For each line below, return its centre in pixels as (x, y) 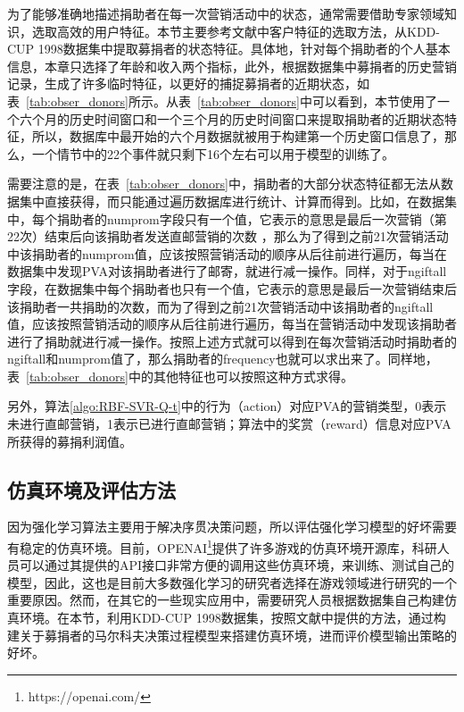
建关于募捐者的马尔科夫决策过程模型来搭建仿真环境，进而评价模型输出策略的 (232, 635)
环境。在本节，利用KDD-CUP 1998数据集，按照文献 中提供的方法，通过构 (232, 618)
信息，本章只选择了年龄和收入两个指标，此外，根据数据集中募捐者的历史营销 (232, 66)
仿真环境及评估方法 (91, 489)
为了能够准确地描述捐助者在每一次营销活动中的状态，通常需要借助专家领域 (226, 13)
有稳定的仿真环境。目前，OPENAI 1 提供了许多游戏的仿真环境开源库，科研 (222, 546)
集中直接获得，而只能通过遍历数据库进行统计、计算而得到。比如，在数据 (232, 201)
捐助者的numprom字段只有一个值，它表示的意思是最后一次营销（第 (252, 218)
